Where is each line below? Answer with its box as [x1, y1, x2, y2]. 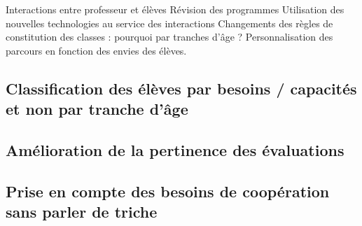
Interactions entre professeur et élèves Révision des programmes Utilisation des [6, 2, 344, 16]
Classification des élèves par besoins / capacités [6, 77, 357, 99]
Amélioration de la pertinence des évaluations [6, 139, 344, 160]
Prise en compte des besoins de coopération [6, 180, 330, 202]
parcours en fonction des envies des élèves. [6, 43, 187, 57]
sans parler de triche [6, 201, 158, 223]
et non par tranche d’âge [6, 98, 188, 120]
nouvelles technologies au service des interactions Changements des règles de [6, 15, 333, 30]
